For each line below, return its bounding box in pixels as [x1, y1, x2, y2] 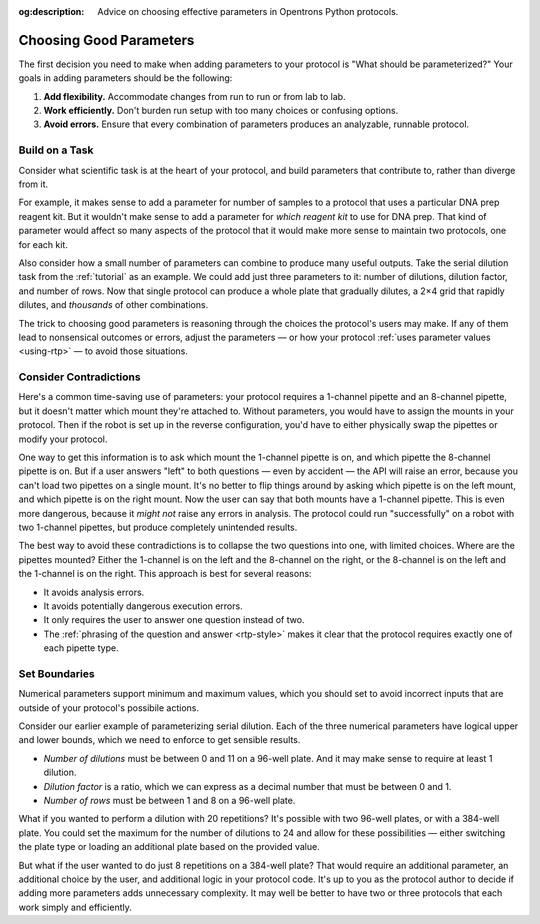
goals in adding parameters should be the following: [18, 72, 233, 84]
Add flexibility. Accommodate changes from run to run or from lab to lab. [43, 90, 346, 102]
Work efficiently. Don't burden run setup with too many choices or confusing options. [43, 105, 399, 117]
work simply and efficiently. [18, 901, 132, 913]
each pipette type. [43, 642, 119, 654]
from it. [18, 178, 49, 190]
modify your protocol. [18, 433, 108, 445]
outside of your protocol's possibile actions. [18, 701, 200, 714]
